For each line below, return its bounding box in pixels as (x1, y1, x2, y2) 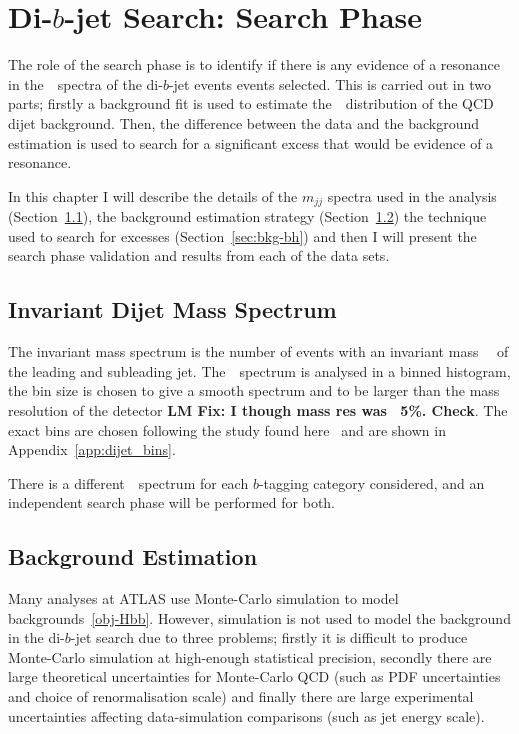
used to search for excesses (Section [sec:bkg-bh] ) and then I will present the (8, 225, 477, 246)
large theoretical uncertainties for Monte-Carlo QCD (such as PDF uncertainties (8, 666, 501, 687)
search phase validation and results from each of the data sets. (8, 245, 390, 266)
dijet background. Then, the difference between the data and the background (8, 112, 480, 133)
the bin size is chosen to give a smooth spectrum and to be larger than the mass (8, 380, 500, 401)
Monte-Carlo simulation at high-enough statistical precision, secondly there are (8, 646, 492, 667)
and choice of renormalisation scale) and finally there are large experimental (8, 686, 474, 707)
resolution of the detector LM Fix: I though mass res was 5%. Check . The (8, 399, 508, 420)
